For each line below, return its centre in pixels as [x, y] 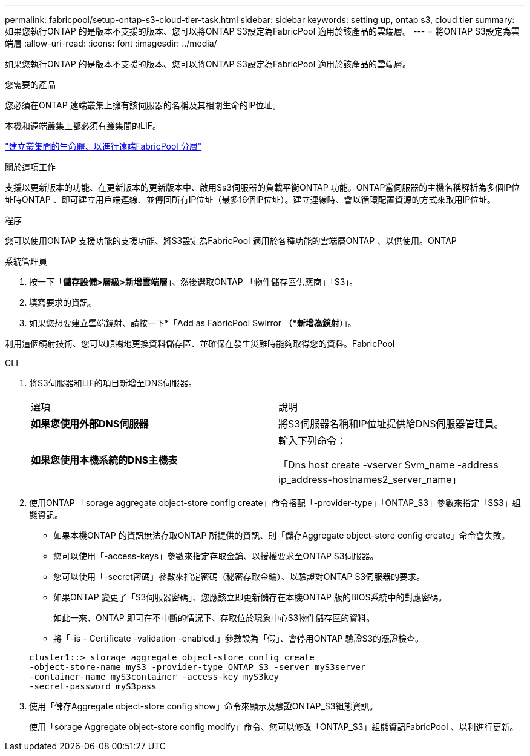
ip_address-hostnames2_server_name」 [370, 479]
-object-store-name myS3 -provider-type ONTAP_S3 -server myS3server [198, 667]
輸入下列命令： [312, 441]
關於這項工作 [30, 167]
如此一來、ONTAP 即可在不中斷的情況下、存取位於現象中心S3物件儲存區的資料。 [214, 618]
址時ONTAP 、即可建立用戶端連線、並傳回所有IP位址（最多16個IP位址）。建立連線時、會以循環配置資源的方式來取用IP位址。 [250, 199]
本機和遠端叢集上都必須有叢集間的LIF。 [83, 126]
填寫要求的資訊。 [63, 302]
